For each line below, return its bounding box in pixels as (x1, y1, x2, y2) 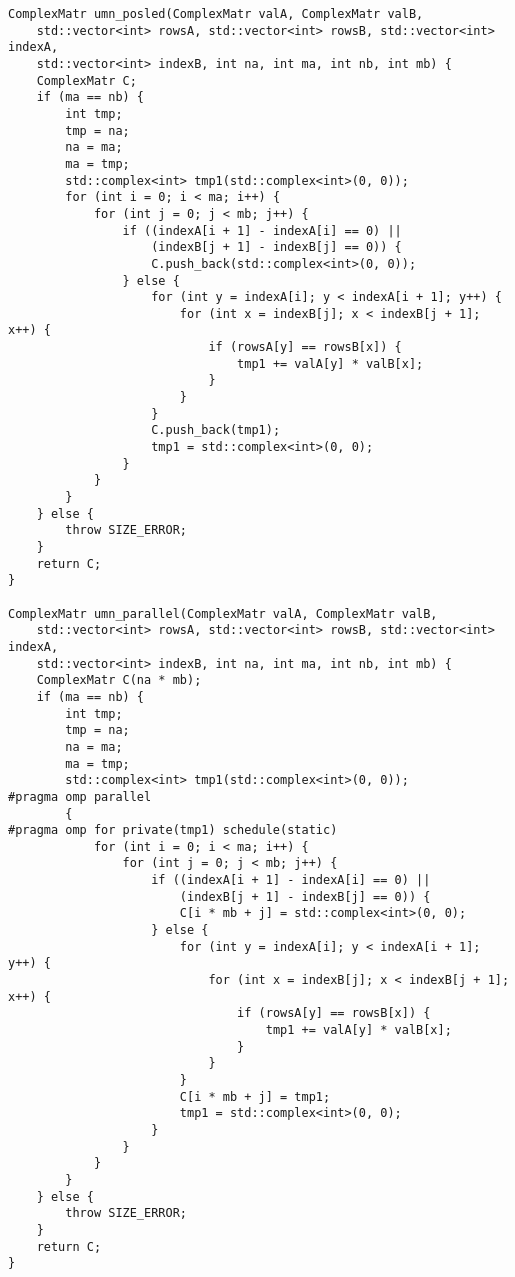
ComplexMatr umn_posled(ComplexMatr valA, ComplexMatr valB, (8, 7, 424, 21)
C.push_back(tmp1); (151, 423, 281, 438)
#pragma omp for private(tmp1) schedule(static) (8, 823, 338, 838)
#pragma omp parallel (8, 789, 152, 804)
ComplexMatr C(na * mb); (36, 673, 202, 688)
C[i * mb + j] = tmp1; (179, 1089, 331, 1104)
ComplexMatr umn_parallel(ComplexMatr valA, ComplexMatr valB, (8, 606, 438, 621)
